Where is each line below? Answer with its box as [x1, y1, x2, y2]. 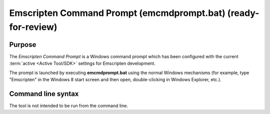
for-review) [9, 21, 57, 32]
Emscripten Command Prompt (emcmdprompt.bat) [9, 7, 225, 18]
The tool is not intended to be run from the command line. [9, 103, 128, 109]
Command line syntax [9, 90, 79, 98]
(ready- [227, 7, 259, 18]
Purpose [9, 40, 36, 49]
